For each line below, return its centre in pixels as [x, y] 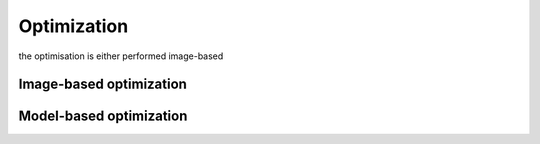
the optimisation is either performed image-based [121, 56]
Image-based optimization [102, 84]
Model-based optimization [103, 116]
